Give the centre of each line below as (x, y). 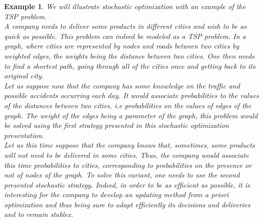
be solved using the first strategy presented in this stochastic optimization (117, 125)
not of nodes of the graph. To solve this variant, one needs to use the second (122, 175)
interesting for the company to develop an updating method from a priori (117, 194)
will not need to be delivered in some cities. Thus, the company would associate (126, 154)
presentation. (24, 135)
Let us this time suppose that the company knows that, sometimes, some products (129, 145)
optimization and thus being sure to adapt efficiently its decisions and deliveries (127, 204)
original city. (24, 76)
